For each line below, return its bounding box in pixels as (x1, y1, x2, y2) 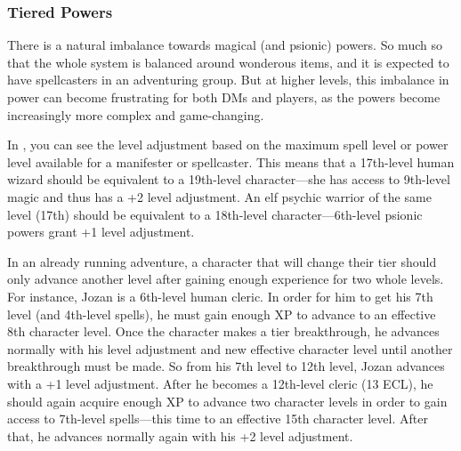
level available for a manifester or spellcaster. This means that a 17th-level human (7, 152, 455, 171)
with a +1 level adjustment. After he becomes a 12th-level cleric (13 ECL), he (7, 374, 433, 392)
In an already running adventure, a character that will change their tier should (7, 252, 437, 270)
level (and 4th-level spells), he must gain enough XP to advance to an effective (7, 304, 436, 323)
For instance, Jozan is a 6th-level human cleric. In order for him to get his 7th (7, 286, 433, 305)
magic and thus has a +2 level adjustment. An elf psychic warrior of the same (7, 187, 432, 205)
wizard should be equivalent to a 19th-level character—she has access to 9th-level (7, 170, 450, 189)
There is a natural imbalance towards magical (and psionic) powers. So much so (7, 36, 442, 54)
